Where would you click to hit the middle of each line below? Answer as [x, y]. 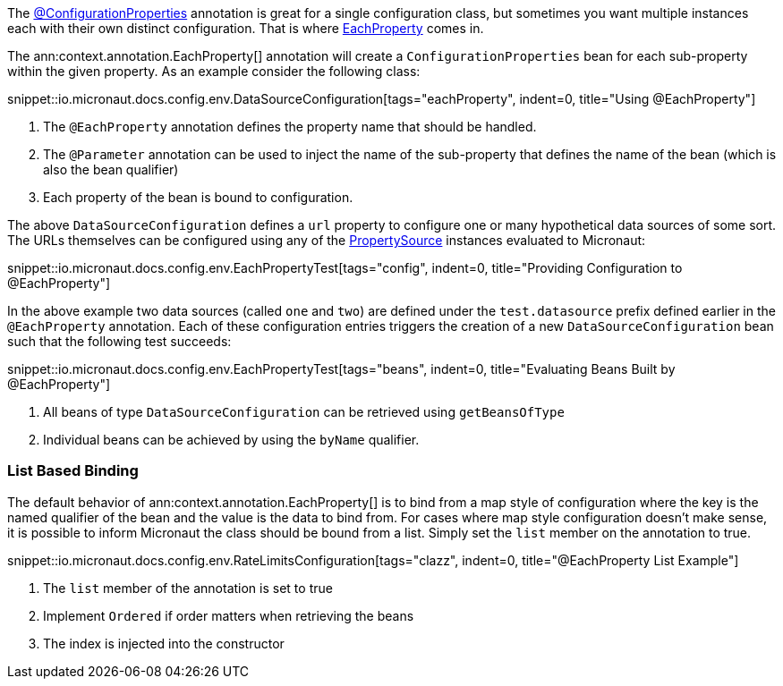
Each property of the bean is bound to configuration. [198, 197]
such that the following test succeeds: [119, 341]
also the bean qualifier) [111, 169]
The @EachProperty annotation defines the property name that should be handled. [290, 127]
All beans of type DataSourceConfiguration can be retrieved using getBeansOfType [304, 412]
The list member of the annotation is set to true [188, 588]
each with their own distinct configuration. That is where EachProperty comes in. [246, 28]
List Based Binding [73, 471]
